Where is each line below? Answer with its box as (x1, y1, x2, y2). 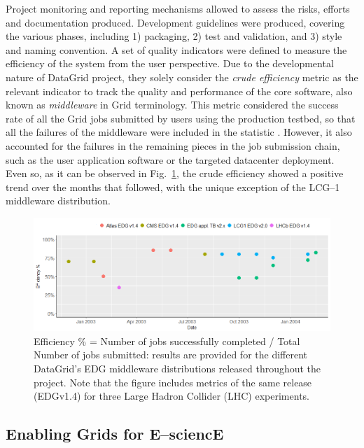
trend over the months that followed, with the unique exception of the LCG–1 (6, 179, 340, 194)
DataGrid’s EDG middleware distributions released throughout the (34, 361, 321, 376)
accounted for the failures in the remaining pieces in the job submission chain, (6, 138, 340, 153)
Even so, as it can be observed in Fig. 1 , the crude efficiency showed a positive (6, 166, 344, 181)
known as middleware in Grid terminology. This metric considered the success (6, 97, 339, 112)
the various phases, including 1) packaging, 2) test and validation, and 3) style (6, 29, 342, 43)
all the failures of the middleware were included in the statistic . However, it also (6, 125, 352, 139)
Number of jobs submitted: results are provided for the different (34, 347, 308, 362)
